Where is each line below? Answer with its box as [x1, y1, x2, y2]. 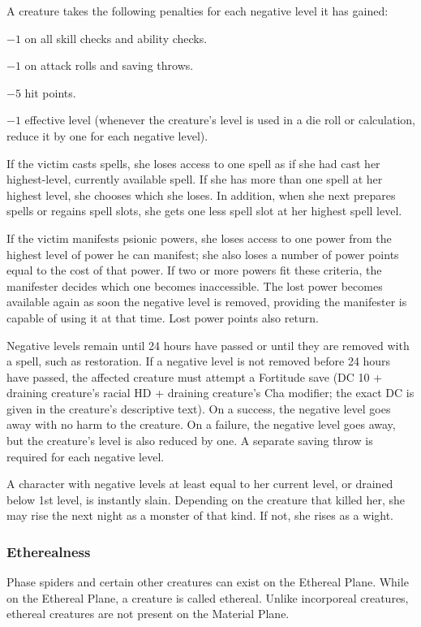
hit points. [24, 84, 76, 101]
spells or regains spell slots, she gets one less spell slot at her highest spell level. [6, 202, 402, 219]
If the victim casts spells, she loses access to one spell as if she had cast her [6, 154, 380, 171]
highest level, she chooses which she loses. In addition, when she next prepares [6, 186, 396, 203]
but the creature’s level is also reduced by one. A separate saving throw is [6, 432, 373, 449]
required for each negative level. [6, 448, 165, 465]
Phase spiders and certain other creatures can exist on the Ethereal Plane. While [6, 573, 409, 590]
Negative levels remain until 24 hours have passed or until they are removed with [6, 336, 410, 353]
